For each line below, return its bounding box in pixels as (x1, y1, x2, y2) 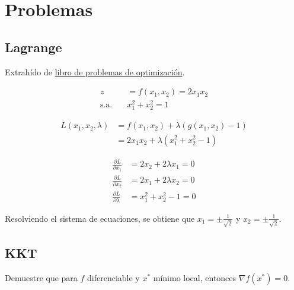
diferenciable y (87, 271, 140, 283)
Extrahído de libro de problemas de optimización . (5, 65, 185, 78)
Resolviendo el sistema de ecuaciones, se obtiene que (5, 212, 195, 224)
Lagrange (5, 37, 62, 56)
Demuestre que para (5, 271, 78, 283)
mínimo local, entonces (153, 271, 237, 283)
